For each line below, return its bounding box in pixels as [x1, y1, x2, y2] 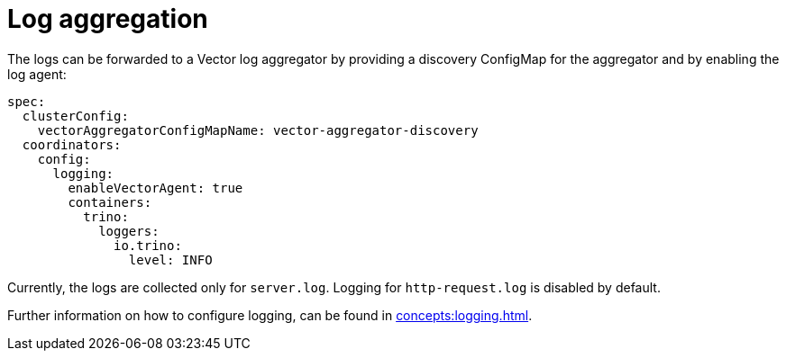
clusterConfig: [22, 108, 129, 123]
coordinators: [22, 137, 122, 152]
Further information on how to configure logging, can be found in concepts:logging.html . [7, 307, 533, 323]
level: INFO [128, 252, 213, 267]
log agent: [7, 66, 67, 82]
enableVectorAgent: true [68, 180, 243, 195]
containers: [68, 194, 152, 210]
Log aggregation [7, 4, 208, 34]
